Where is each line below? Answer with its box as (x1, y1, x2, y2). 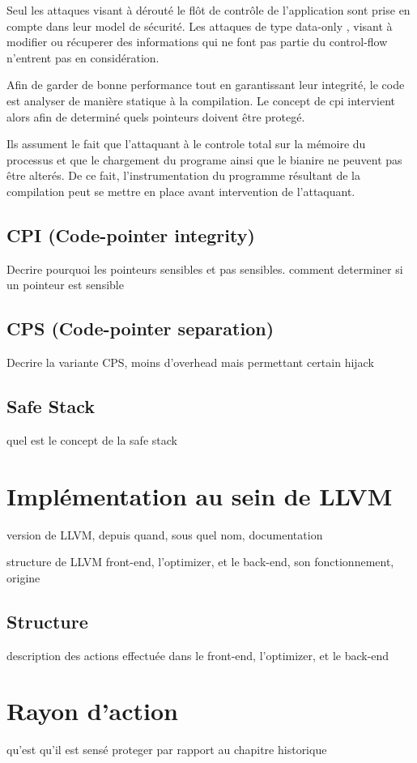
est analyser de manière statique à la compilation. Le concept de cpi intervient (6, 92, 396, 109)
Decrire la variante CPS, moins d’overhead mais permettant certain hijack (6, 354, 374, 371)
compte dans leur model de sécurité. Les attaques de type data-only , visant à (6, 17, 393, 34)
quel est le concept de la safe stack (6, 431, 177, 448)
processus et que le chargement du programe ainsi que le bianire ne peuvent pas (6, 151, 402, 168)
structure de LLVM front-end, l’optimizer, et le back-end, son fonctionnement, (6, 553, 394, 570)
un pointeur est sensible (6, 276, 124, 293)
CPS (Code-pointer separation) (6, 316, 274, 341)
